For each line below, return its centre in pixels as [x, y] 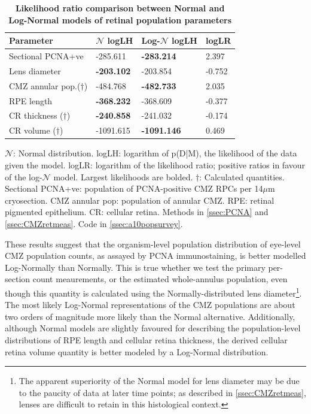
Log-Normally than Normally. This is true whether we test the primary [135, 267]
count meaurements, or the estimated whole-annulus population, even [160, 279]
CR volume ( [33, 130]
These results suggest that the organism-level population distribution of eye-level [153, 244]
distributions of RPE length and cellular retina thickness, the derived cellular [146, 339]
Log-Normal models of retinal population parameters [120, 19]
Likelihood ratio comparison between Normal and [120, 8]
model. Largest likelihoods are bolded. [123, 176]
